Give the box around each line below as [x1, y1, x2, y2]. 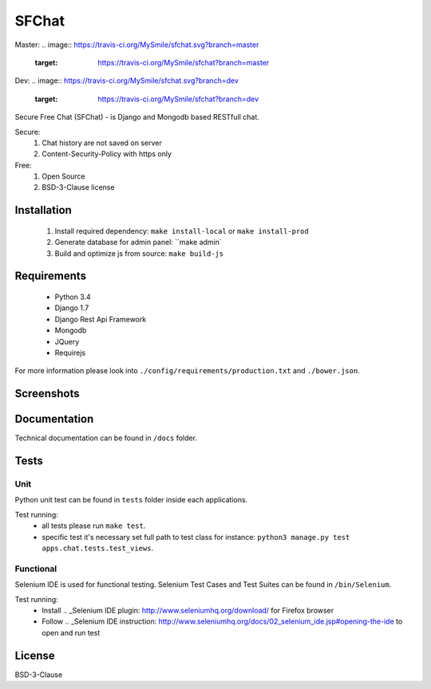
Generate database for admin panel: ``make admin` [54, 238, 223, 247]
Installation [14, 203, 72, 217]
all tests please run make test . [42, 521, 146, 530]
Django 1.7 [54, 303, 89, 313]
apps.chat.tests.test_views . [42, 543, 154, 553]
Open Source [42, 171, 85, 181]
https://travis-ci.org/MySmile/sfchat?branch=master [97, 57, 270, 67]
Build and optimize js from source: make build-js [54, 248, 223, 258]
